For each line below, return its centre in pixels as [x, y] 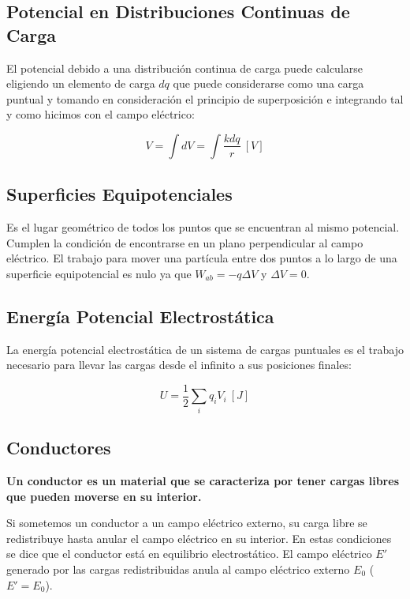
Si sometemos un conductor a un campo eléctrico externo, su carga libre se [187, 523]
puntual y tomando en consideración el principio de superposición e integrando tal [205, 98]
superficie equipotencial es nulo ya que [99, 273]
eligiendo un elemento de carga [81, 83]
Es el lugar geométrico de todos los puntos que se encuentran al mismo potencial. [203, 227]
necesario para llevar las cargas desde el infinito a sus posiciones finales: [179, 365]
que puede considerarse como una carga [268, 83]
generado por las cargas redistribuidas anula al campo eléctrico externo [178, 569]
